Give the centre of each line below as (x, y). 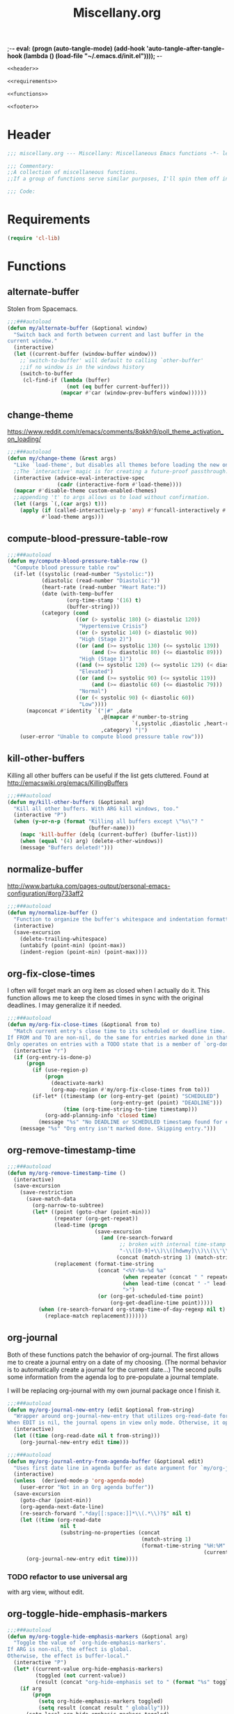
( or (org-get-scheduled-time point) (150, 1297)
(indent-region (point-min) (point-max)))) (84, 952)
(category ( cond (65, 613)
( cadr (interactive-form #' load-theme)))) (119, 484)
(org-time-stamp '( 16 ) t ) (104, 600)
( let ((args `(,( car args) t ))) (61, 504)
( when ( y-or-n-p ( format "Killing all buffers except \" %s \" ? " (109, 822)
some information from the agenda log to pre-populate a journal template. (113, 1377)
